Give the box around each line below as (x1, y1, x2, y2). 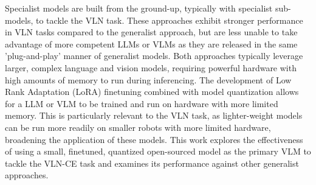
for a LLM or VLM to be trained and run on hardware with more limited (5, 97, 278, 110)
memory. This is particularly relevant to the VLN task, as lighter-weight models (5, 109, 303, 122)
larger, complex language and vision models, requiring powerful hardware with (5, 61, 297, 74)
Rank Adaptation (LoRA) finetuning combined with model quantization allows (5, 85, 299, 98)
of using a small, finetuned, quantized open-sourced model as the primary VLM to (5, 145, 311, 158)
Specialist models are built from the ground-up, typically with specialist (5, 2, 273, 14)
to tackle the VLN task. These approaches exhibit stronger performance (36, 13, 303, 26)
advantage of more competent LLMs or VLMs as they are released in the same (5, 37, 298, 50)
